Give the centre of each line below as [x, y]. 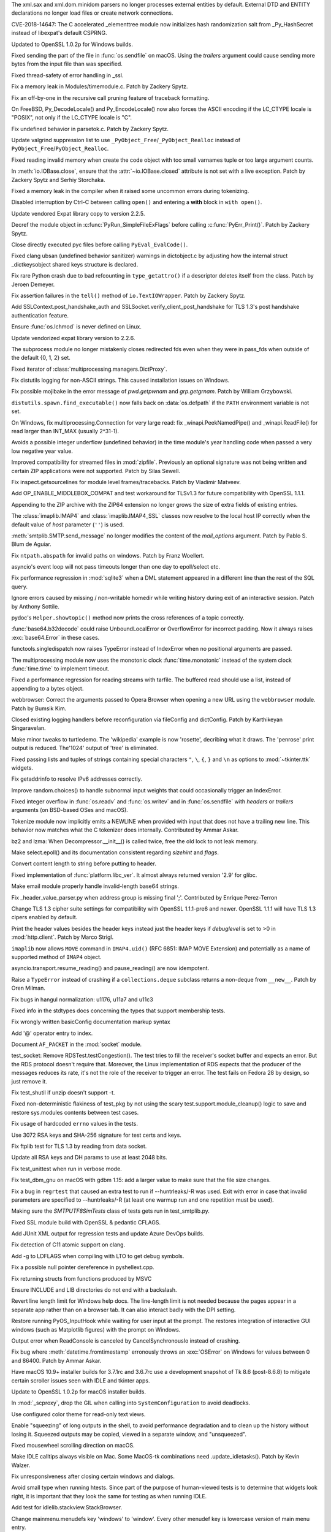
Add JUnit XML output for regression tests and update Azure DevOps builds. [108, 1234]
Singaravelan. [29, 728]
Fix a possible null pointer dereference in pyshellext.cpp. [83, 1267]
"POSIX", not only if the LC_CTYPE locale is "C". [71, 118]
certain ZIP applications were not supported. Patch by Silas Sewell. [96, 471]
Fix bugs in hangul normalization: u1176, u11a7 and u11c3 [82, 999]
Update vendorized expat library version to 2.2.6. [73, 338]
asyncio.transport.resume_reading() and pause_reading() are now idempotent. [110, 968]
